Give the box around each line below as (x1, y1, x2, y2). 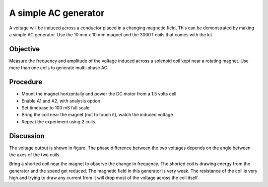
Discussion (9, 132, 45, 140)
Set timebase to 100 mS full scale (21, 104, 90, 110)
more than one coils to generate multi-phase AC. (9, 65, 109, 71)
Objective (9, 45, 40, 53)
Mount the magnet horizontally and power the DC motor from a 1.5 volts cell (21, 91, 177, 97)
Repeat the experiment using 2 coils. (21, 118, 97, 124)
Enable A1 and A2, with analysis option (21, 97, 100, 104)
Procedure (9, 78, 43, 87)
